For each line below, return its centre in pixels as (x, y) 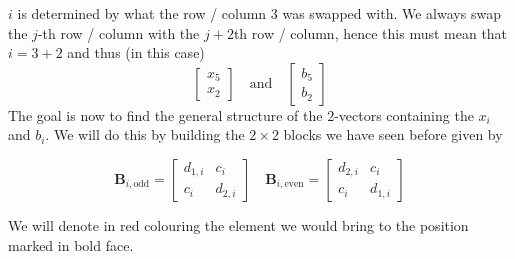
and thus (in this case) (136, 52)
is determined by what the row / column (142, 13)
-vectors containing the (404, 114)
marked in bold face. (71, 244)
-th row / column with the (118, 32)
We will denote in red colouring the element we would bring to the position (238, 224)
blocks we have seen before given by (393, 134)
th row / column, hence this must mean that (370, 32)
